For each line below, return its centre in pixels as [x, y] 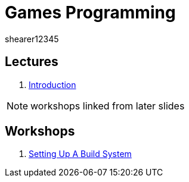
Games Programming [90, 12]
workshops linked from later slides [108, 106]
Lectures [32, 62]
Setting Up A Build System [80, 154]
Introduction [52, 84]
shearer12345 [32, 39]
